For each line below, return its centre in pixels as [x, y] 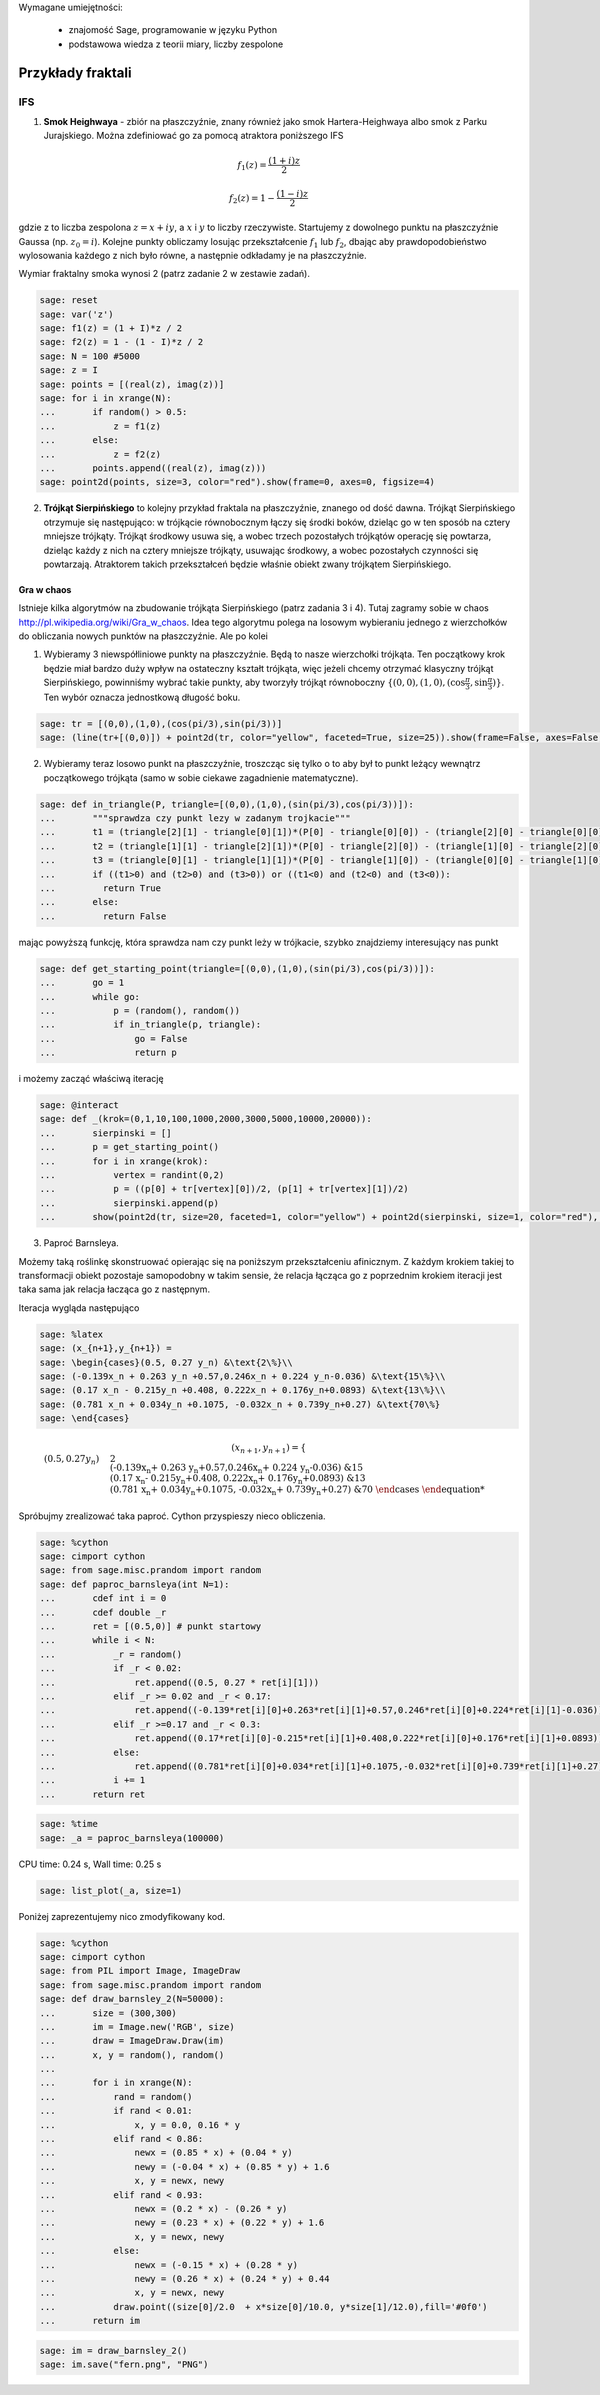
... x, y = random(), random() [132, 2054]
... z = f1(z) [100, 426]
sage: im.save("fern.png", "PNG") [124, 2364]
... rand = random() [116, 2096]
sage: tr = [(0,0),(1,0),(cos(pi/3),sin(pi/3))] [161, 723]
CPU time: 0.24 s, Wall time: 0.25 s [90, 1864]
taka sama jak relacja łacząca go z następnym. [114, 1289]
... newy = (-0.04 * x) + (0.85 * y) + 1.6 [184, 2166]
